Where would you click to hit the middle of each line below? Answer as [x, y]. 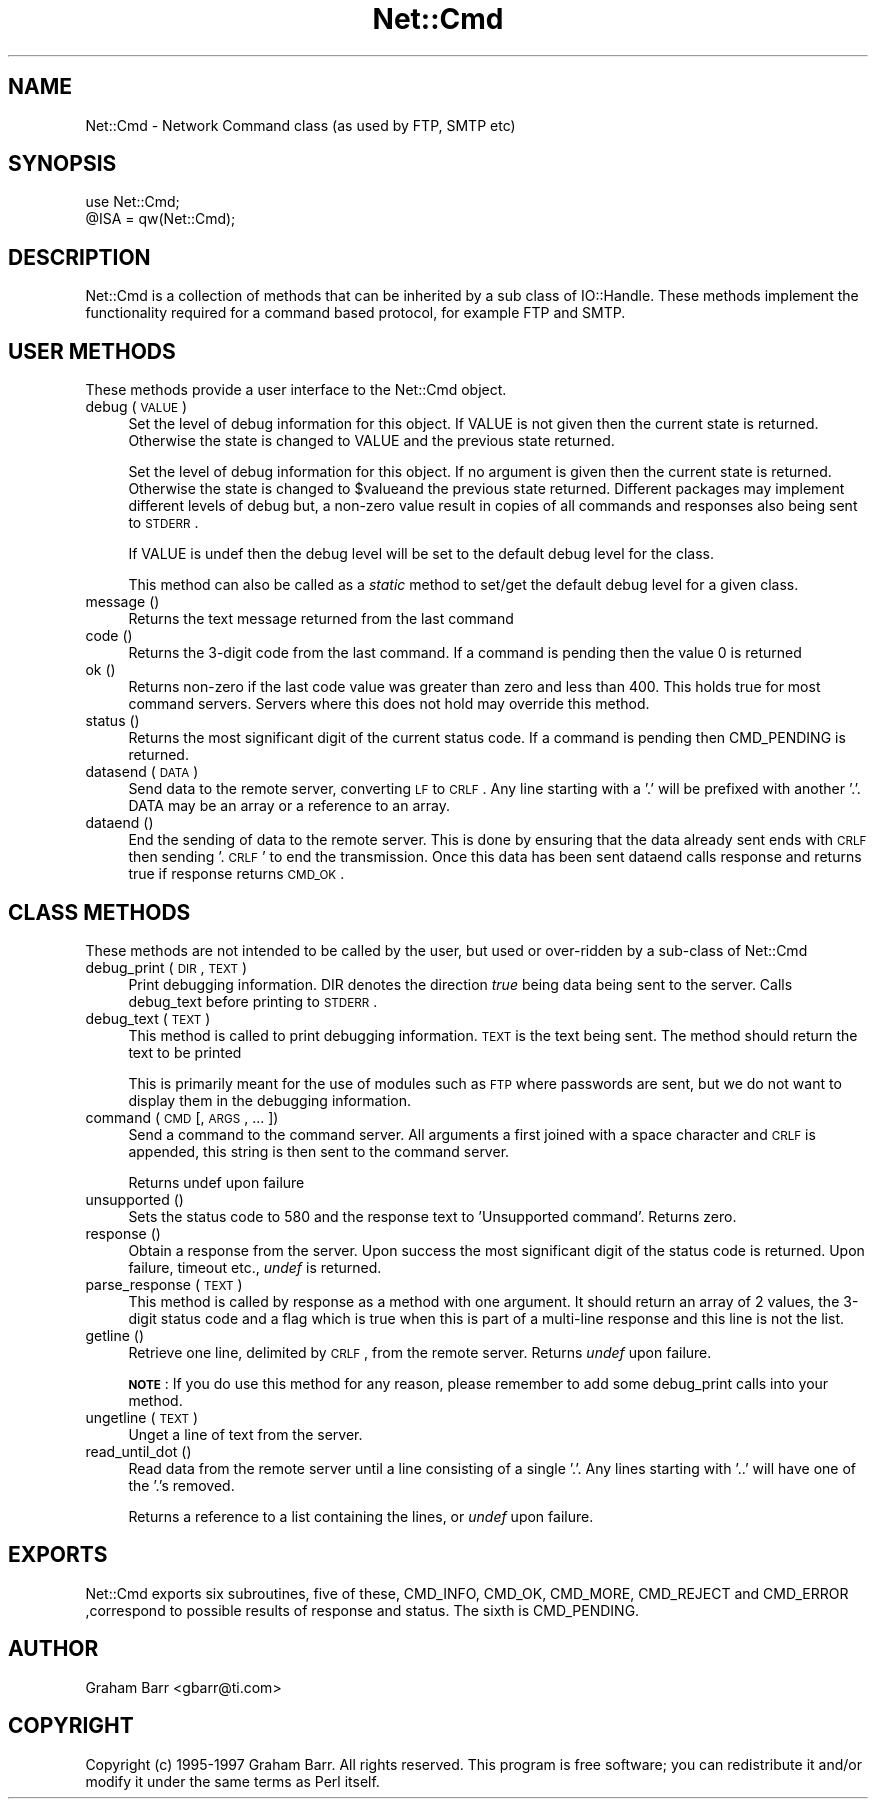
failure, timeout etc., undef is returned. [255, 1267]
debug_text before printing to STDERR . [253, 1001]
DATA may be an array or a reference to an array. [289, 806]
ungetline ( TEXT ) [142, 1417]
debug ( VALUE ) [136, 407]
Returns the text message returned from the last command [321, 619]
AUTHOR [53, 1649]
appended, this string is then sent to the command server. [319, 1151]
